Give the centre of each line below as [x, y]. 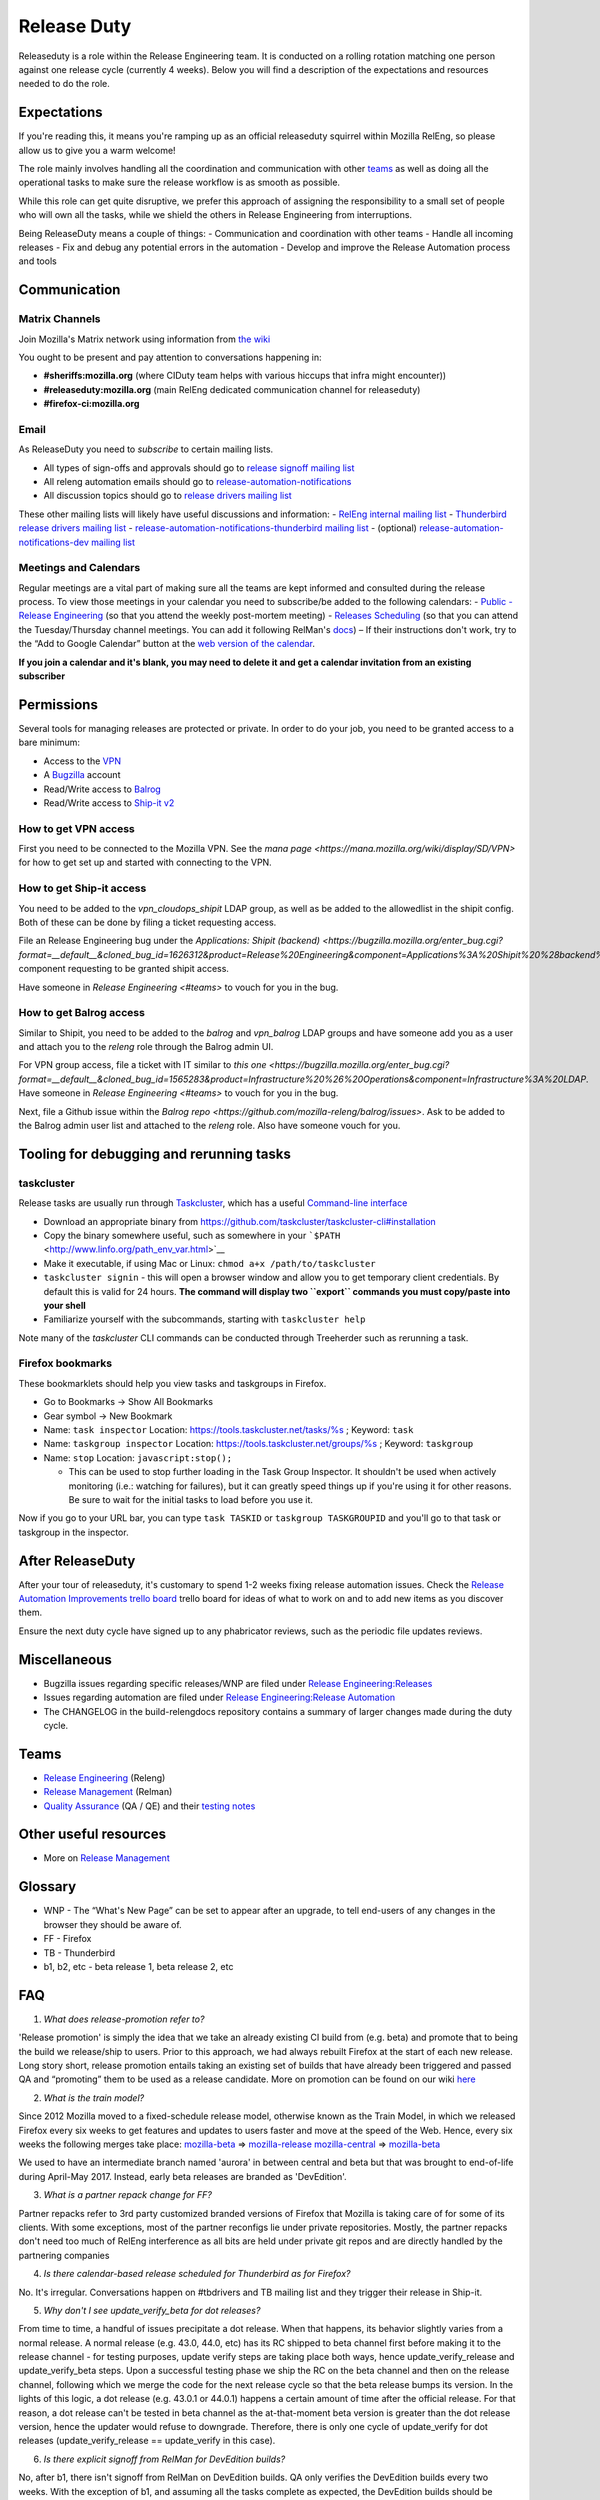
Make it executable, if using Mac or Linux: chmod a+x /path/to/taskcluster [209, 1263]
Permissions [58, 704]
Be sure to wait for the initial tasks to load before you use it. [191, 1499]
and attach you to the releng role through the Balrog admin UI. [146, 1047]
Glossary [47, 1886]
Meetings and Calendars [79, 568]
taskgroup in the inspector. [73, 1532]
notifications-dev [53, 542]
